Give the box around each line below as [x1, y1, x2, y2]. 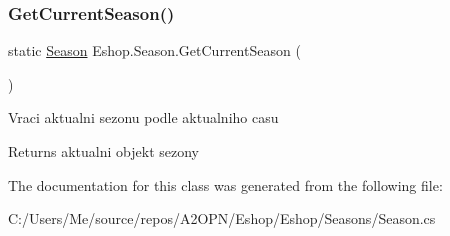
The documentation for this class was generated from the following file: [8, 174, 443, 195]
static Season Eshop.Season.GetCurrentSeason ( [8, 40, 301, 61]
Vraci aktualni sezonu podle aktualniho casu [8, 107, 279, 128]
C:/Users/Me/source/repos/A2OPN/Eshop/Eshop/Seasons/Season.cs [8, 208, 436, 229]
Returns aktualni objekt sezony [8, 141, 199, 161]
